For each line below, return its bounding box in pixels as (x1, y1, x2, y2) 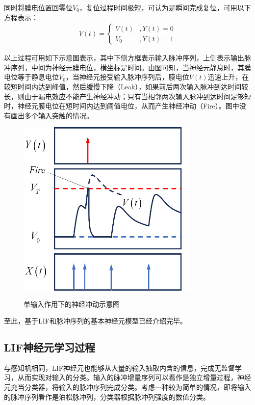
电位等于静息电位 (4, 72, 59, 82)
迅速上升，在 (207, 72, 249, 82)
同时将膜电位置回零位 (4, 2, 73, 12)
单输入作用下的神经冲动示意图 (24, 299, 120, 309)
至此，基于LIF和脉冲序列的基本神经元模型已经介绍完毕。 (4, 315, 187, 325)
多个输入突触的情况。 (24, 110, 93, 120)
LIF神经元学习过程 (4, 339, 95, 354)
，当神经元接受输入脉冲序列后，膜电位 (65, 72, 189, 82)
